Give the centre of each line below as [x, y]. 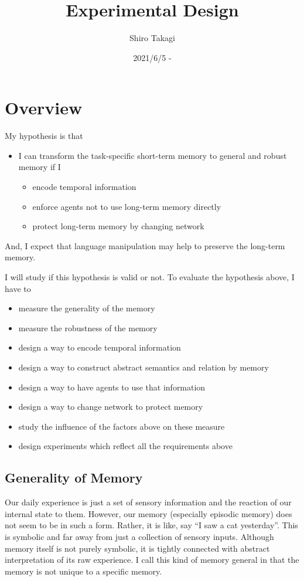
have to [18, 288]
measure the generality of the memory [87, 308]
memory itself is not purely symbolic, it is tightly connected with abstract [137, 548]
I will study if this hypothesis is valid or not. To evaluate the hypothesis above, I [150, 277]
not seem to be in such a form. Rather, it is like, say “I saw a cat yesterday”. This [151, 525]
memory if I [40, 167]
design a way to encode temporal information [100, 347]
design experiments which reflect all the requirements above [125, 446]
